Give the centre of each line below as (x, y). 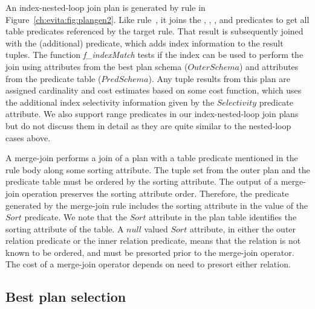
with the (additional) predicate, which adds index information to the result (145, 43)
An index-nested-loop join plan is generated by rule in (106, 7)
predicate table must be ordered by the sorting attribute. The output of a (142, 181)
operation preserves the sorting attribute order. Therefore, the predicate (155, 193)
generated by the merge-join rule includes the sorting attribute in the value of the (157, 205)
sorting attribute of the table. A (65, 228)
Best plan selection (66, 297)
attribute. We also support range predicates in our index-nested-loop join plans (152, 114)
